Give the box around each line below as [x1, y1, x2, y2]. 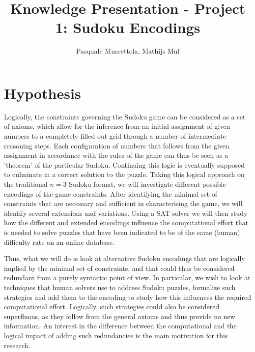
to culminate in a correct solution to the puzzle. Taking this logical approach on [4, 169, 245, 179]
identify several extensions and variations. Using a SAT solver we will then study [4, 207, 248, 218]
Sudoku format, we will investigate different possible [69, 179, 226, 189]
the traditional [4, 179, 48, 189]
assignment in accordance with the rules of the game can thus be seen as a [4, 150, 228, 160]
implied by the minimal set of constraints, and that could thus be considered [4, 263, 235, 273]
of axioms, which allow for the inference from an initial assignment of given [4, 121, 230, 131]
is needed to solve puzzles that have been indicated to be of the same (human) [4, 227, 240, 237]
